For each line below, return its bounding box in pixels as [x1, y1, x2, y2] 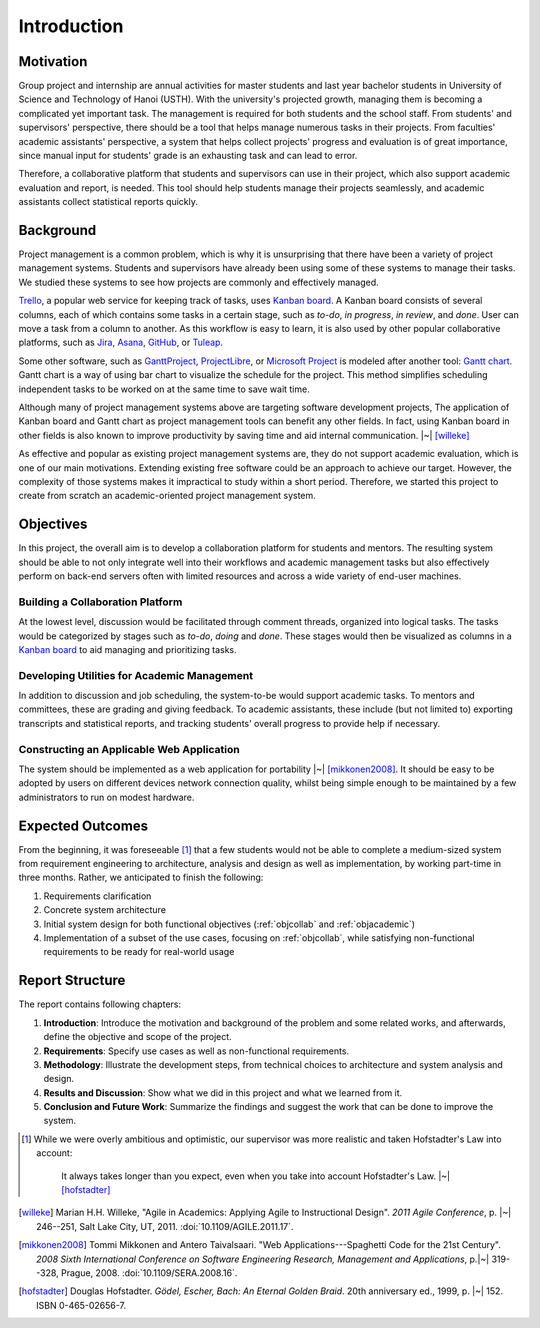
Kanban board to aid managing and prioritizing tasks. [18, 643, 237, 655]
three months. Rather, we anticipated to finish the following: [18, 871, 264, 884]
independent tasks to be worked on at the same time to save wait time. [18, 383, 310, 395]
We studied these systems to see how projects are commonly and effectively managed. [18, 276, 379, 288]
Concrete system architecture [43, 904, 167, 916]
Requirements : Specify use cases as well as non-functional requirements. [43, 1045, 350, 1057]
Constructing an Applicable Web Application [18, 742, 240, 756]
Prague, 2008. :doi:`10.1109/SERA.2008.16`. [60, 1266, 238, 1279]
